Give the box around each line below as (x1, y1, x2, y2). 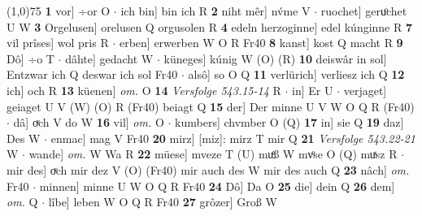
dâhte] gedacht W (65, 50, 154, 67)
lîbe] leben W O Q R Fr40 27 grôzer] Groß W (48, 193, 277, 210)
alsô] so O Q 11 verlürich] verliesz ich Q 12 (188, 66, 405, 83)
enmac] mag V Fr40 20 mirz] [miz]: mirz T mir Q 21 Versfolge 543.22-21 (50, 129, 415, 146)
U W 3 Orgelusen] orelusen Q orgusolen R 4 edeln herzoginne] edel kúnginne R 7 (7, 18, 413, 35)
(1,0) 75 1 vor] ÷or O (7, 2, 111, 19)
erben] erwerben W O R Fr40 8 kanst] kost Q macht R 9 (119, 34, 403, 51)
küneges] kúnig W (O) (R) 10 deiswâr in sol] (163, 50, 387, 67)
